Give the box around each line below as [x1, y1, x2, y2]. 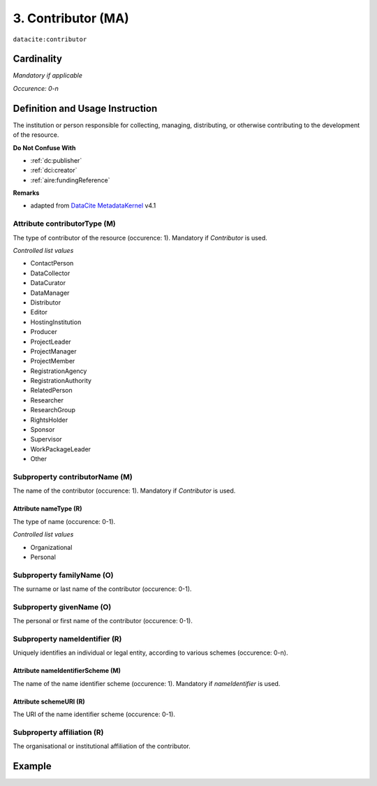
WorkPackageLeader [30, 444, 91, 453]
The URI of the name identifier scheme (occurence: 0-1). [13, 710, 176, 719]
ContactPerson [30, 259, 74, 268]
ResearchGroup [30, 406, 76, 414]
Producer [30, 328, 57, 336]
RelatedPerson [30, 386, 73, 395]
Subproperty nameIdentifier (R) [13, 634, 122, 643]
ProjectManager [30, 347, 77, 356]
